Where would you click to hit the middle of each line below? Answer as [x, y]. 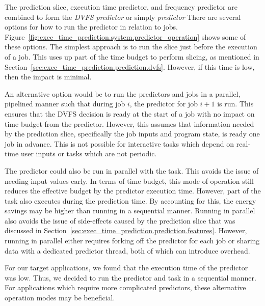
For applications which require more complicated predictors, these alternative [125, 287]
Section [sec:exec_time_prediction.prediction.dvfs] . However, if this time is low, [130, 66]
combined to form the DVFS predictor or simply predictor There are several [123, 17]
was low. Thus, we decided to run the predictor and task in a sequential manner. [130, 277]
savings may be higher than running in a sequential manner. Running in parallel [130, 211]
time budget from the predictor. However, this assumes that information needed [129, 123]
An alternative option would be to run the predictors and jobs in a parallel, [123, 93]
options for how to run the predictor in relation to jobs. [91, 27]
